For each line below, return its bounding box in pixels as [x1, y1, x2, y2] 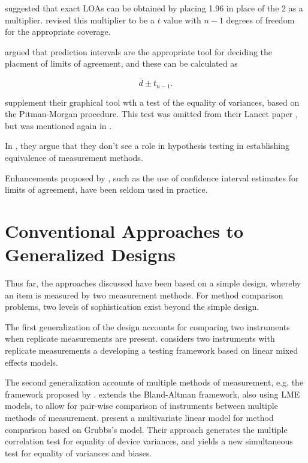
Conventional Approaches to [5, 218, 244, 243]
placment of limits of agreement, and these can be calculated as [5, 57, 238, 70]
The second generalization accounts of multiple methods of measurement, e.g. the [5, 376, 304, 389]
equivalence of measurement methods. [5, 151, 143, 164]
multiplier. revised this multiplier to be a [5, 13, 155, 26]
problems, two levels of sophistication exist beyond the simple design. [5, 300, 259, 313]
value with [163, 13, 201, 26]
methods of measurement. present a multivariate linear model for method [5, 411, 274, 424]
